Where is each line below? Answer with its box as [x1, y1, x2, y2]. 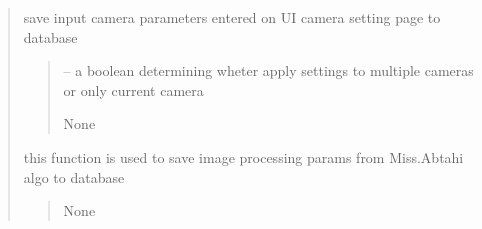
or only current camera [63, 79, 204, 100]
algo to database [23, 166, 125, 187]
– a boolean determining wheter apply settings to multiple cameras [63, 60, 474, 81]
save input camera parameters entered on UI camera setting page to [23, 7, 441, 27]
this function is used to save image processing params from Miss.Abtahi [23, 146, 464, 167]
